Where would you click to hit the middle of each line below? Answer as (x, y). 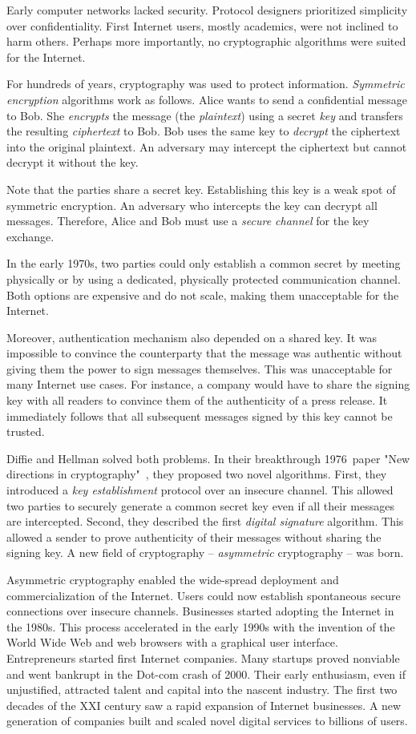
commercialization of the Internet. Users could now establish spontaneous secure (204, 595)
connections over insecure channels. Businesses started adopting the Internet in (200, 611)
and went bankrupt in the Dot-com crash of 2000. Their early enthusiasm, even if (206, 674)
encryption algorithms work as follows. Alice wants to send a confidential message (207, 99)
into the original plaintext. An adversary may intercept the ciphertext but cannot (207, 146)
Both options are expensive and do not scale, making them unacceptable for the (203, 294)
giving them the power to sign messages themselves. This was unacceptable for (200, 368)
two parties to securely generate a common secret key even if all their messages (200, 505)
